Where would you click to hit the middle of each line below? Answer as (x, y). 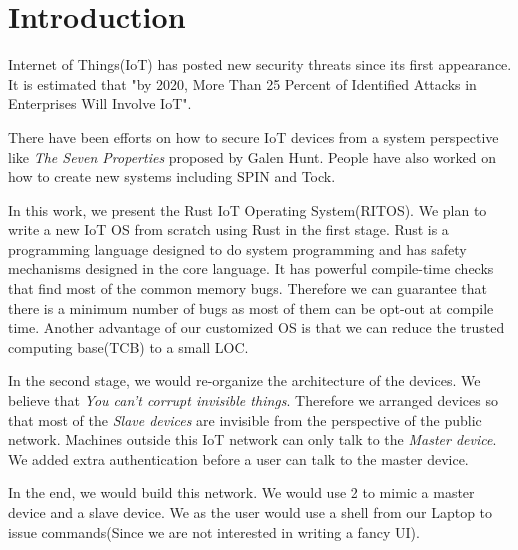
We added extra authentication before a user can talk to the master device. (238, 458)
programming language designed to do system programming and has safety (237, 248)
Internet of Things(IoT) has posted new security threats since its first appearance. (260, 64)
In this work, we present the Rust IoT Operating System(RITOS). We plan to (247, 209)
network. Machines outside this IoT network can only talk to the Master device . (252, 439)
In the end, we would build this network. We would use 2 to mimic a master (241, 492)
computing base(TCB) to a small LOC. (128, 346)
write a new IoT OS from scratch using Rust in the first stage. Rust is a (228, 229)
